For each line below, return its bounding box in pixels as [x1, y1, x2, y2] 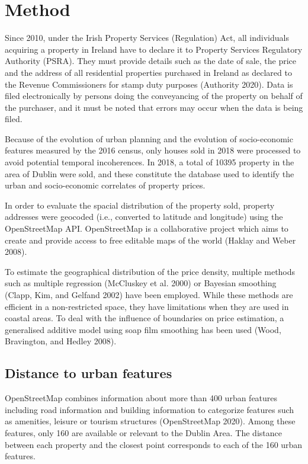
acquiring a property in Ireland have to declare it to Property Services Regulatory [5, 43, 303, 55]
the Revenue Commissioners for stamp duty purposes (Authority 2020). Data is [5, 78, 293, 90]
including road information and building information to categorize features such [5, 403, 294, 415]
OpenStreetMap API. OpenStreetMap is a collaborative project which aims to [5, 222, 288, 235]
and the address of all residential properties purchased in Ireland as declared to [5, 66, 292, 78]
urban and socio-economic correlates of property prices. [5, 179, 206, 191]
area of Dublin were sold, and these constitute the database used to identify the [5, 167, 294, 180]
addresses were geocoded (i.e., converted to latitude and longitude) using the [5, 210, 283, 223]
